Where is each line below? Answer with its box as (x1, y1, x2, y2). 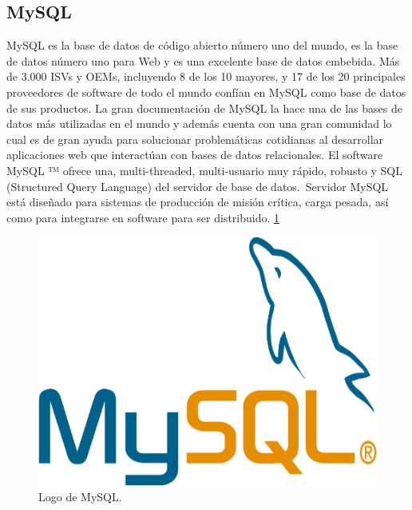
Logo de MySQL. (38, 488, 122, 504)
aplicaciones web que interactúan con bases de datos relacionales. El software (6, 146, 383, 163)
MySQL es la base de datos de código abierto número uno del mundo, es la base (6, 37, 398, 54)
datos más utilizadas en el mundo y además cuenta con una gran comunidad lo (6, 115, 392, 132)
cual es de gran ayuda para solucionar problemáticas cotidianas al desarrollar (6, 130, 384, 147)
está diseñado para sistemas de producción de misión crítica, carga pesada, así (6, 193, 389, 210)
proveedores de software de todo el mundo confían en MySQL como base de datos (6, 83, 406, 100)
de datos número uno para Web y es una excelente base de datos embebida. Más (6, 52, 400, 69)
